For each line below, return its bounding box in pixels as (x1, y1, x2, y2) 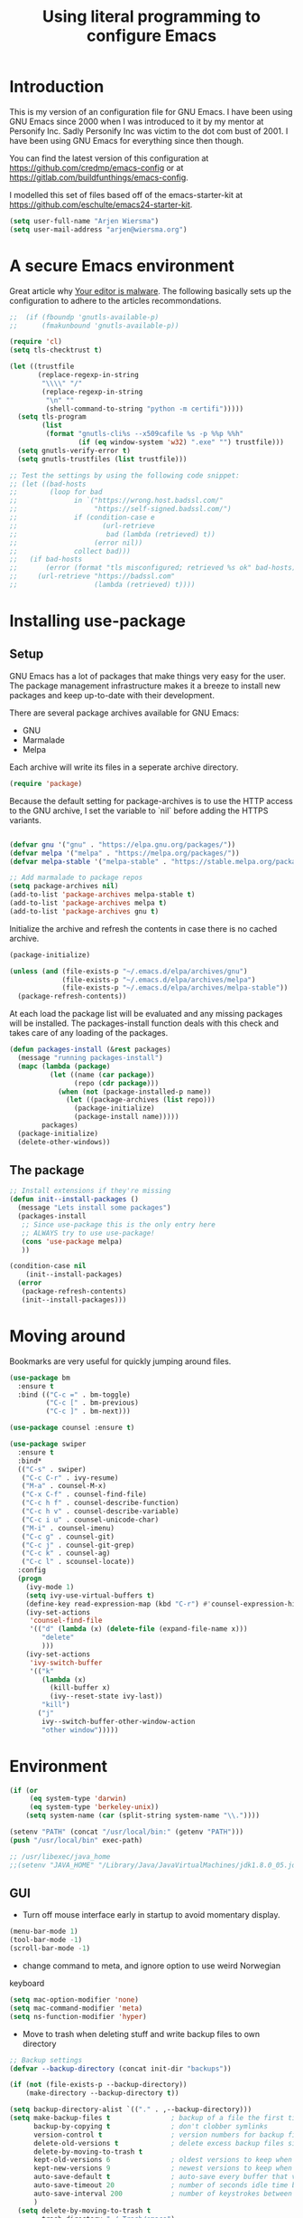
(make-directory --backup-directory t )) (25, 2089, 179, 2098)
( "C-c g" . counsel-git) (21, 1531, 115, 1541)
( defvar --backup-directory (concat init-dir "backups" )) (9, 2064, 232, 2073)
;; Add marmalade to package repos (9, 873, 143, 883)
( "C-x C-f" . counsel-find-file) (21, 1490, 147, 1499)
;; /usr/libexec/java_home (9, 1852, 111, 1861)
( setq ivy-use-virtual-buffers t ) (25, 1590, 155, 1600)
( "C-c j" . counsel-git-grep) (21, 1540, 135, 1550)
